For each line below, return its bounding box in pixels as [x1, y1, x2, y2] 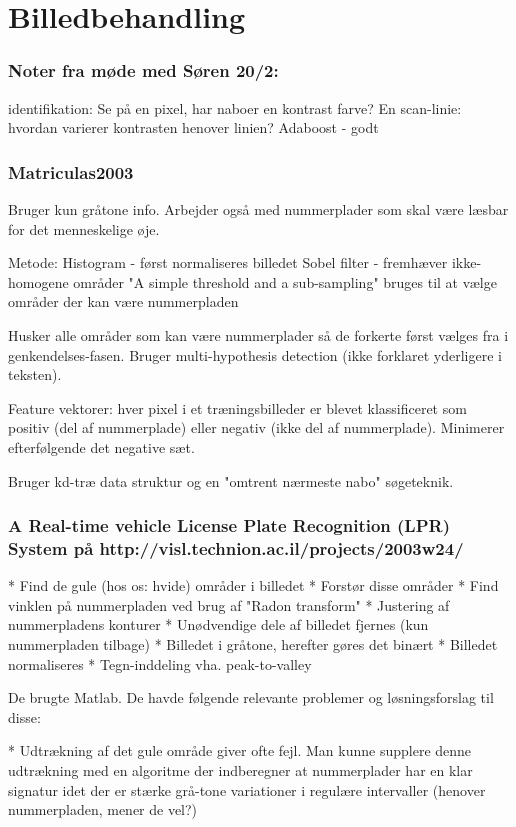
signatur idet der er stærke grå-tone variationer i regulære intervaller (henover [8, 779, 486, 800]
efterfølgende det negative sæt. [8, 436, 195, 457]
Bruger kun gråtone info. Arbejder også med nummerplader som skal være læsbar [8, 199, 509, 219]
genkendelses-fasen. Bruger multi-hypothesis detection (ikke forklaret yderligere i [8, 344, 502, 365]
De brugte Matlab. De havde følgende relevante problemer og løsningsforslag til [8, 687, 494, 708]
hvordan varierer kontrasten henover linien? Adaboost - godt [8, 117, 379, 138]
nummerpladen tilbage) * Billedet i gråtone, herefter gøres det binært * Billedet [8, 634, 498, 655]
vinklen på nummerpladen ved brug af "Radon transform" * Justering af [8, 594, 450, 615]
